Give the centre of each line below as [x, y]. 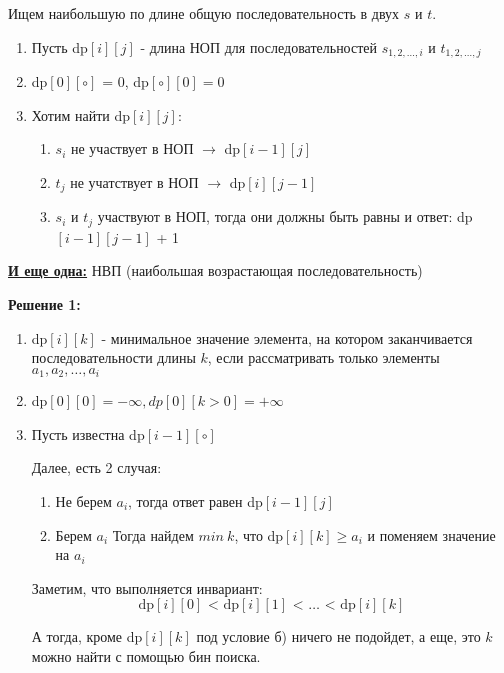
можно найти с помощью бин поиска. [146, 655]
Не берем [83, 500]
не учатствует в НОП [134, 181]
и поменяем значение [431, 534]
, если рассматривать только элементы [323, 357]
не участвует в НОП [132, 148]
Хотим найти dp [81, 114]
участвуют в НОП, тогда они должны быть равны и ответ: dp [285, 216]
